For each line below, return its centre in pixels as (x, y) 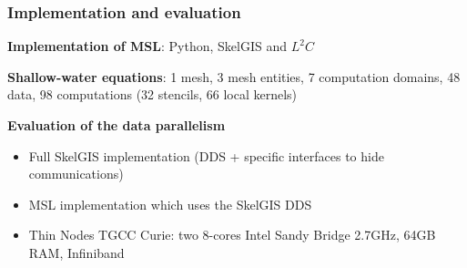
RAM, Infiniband (76, 252)
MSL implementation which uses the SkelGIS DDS (170, 204)
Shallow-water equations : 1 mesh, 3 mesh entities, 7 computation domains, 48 (234, 76)
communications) (76, 174)
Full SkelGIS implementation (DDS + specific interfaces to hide (206, 155)
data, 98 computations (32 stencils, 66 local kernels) (152, 94)
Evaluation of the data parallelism (117, 125)
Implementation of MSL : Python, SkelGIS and (147, 46)
